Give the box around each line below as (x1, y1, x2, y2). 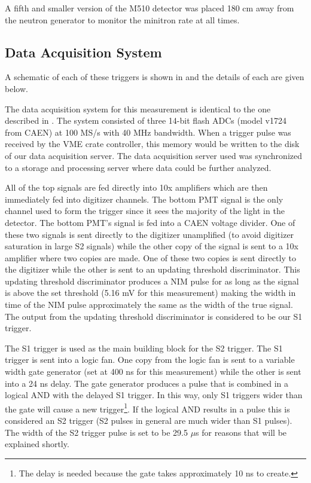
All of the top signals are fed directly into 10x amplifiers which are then (5, 181, 268, 194)
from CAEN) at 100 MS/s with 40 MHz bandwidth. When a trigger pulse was (5, 126, 291, 138)
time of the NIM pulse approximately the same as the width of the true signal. (5, 298, 293, 311)
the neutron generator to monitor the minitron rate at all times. (5, 13, 240, 26)
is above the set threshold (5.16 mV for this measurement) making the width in (5, 286, 296, 299)
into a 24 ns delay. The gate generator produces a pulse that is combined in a (5, 377, 289, 389)
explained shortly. (5, 438, 69, 450)
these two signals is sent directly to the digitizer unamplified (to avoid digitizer (5, 228, 294, 240)
